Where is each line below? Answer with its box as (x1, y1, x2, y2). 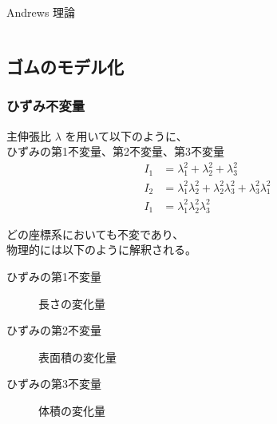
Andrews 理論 (6, 4, 76, 20)
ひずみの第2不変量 (6, 322, 101, 339)
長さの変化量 (38, 295, 105, 311)
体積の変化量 (38, 402, 105, 418)
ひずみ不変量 (6, 96, 85, 116)
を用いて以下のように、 (65, 127, 188, 144)
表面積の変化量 (38, 348, 117, 365)
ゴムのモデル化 (6, 53, 124, 78)
